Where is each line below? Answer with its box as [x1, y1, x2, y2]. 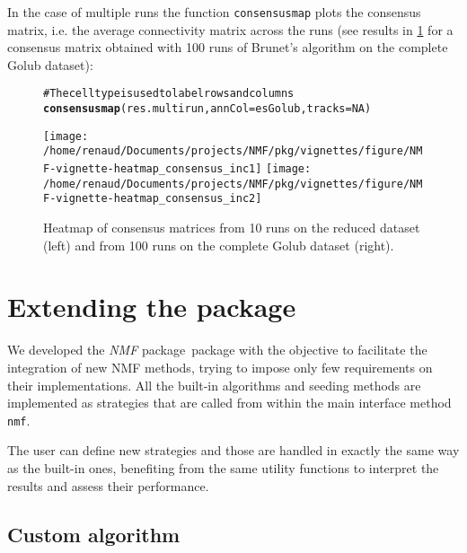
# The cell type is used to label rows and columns [43, 87, 295, 101]
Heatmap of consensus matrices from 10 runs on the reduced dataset [43, 218, 420, 237]
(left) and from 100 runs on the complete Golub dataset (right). [43, 235, 394, 254]
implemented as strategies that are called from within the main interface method [7, 393, 452, 412]
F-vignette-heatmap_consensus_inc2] [43, 192, 262, 206]
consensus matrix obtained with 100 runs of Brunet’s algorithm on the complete [7, 38, 448, 57]
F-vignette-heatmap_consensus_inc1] [43, 162, 262, 176]
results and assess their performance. [7, 476, 209, 495]
